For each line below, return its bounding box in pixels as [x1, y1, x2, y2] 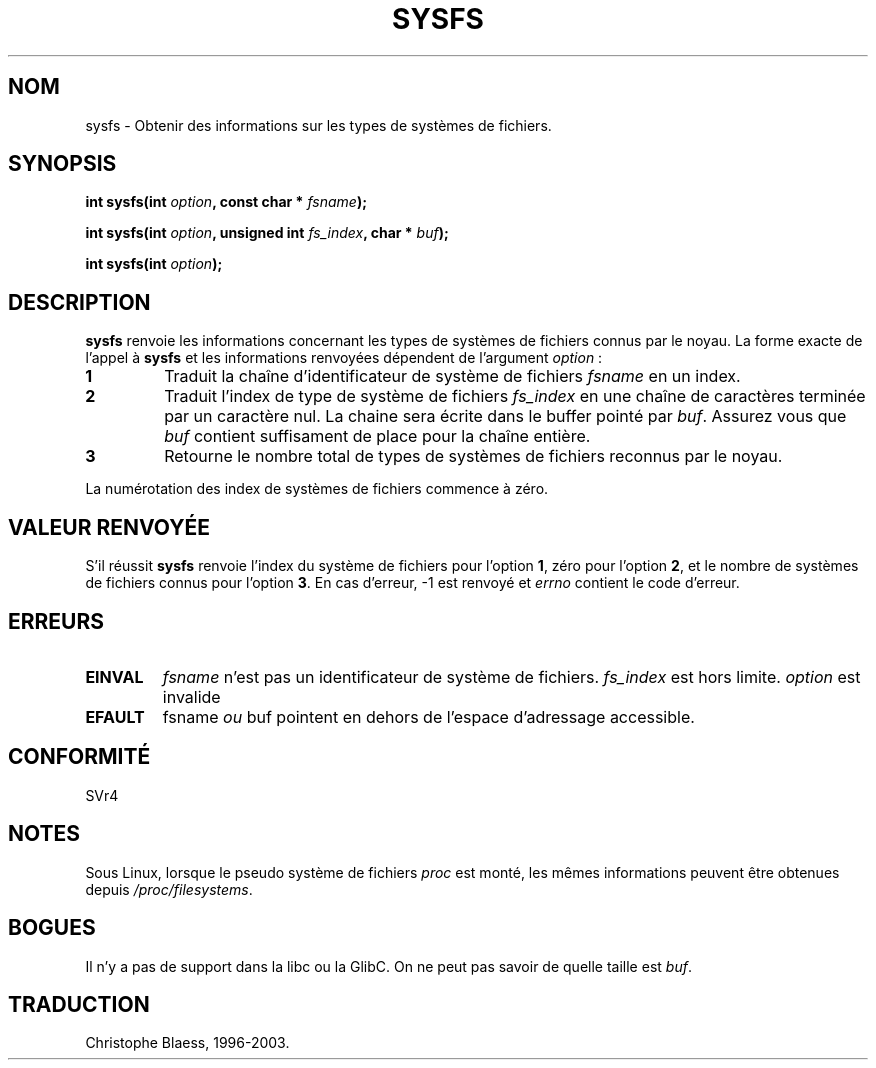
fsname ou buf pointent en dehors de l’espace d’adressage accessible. [162, 706, 695, 727]
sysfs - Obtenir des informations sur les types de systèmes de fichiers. [85, 116, 552, 134]
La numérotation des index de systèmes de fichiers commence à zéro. [85, 480, 549, 498]
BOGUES [8, 915, 96, 941]
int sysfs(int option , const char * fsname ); [85, 193, 367, 211]
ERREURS [8, 608, 105, 634]
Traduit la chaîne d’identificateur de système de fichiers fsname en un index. [164, 366, 741, 387]
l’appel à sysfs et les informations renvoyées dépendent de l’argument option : [85, 349, 603, 367]
